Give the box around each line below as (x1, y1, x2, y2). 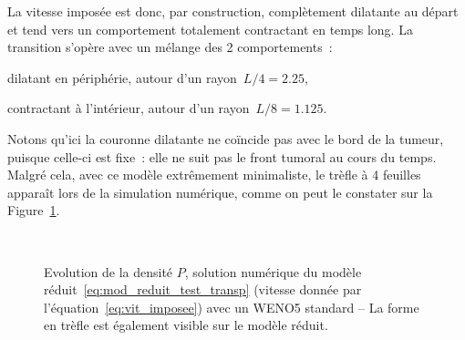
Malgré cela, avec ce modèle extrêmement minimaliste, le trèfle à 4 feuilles (7, 165, 421, 184)
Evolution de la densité (44, 262, 173, 281)
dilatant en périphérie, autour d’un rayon (7, 67, 237, 87)
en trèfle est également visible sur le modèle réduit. (44, 315, 328, 335)
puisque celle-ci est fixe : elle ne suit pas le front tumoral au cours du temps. (7, 147, 437, 166)
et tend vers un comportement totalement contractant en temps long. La (7, 19, 413, 38)
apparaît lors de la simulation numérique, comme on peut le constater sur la (7, 182, 433, 201)
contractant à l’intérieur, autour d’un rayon (7, 98, 250, 118)
